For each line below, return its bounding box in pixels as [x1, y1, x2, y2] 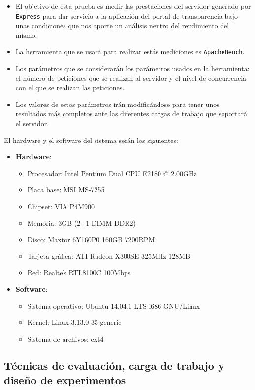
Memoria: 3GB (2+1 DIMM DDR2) [27, 217, 136, 228]
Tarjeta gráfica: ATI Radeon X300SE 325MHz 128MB [27, 250, 191, 261]
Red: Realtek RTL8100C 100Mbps [27, 267, 131, 278]
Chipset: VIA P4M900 [27, 201, 95, 212]
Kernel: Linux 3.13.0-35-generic [27, 317, 122, 327]
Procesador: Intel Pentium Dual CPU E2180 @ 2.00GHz [27, 168, 197, 178]
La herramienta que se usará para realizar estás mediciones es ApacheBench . [15, 46, 245, 57]
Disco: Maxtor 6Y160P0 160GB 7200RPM [27, 234, 155, 245]
